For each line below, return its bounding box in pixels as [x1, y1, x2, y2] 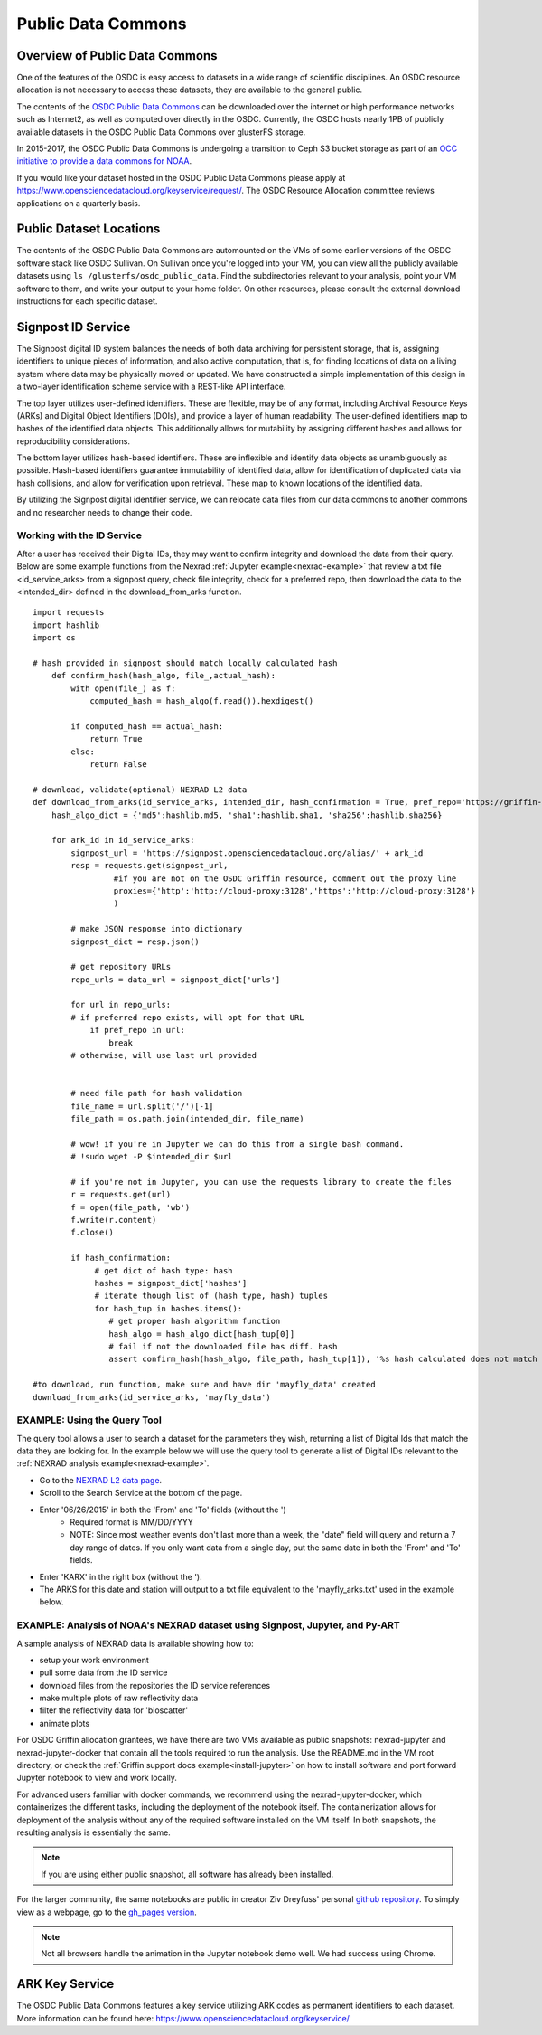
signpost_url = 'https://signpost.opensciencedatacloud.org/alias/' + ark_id [70, 847, 424, 858]
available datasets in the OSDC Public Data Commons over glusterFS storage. [16, 127, 306, 137]
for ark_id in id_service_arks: [51, 835, 195, 846]
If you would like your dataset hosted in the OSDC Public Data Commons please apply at [16, 172, 346, 183]
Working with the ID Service [16, 529, 142, 542]
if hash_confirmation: [70, 1253, 172, 1264]
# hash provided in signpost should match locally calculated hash [33, 658, 338, 668]
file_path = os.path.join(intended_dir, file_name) [70, 1113, 304, 1123]
